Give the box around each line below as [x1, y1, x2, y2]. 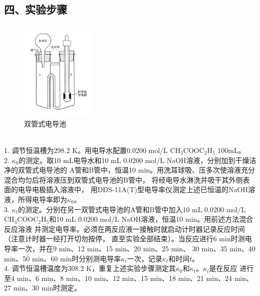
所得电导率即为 [18, 194, 67, 204]
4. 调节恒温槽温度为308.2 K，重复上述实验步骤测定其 [4, 263, 176, 273]
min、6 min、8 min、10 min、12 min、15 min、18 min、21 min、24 [17, 272, 232, 283]
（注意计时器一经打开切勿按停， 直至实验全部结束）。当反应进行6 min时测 [4, 233, 245, 244]
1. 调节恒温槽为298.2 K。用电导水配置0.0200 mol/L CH [4, 145, 181, 156]
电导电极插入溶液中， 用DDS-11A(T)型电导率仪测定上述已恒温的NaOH [18, 184, 248, 195]
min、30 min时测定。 [13, 282, 81, 293]
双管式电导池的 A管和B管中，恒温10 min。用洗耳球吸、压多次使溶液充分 [18, 165, 255, 175]
